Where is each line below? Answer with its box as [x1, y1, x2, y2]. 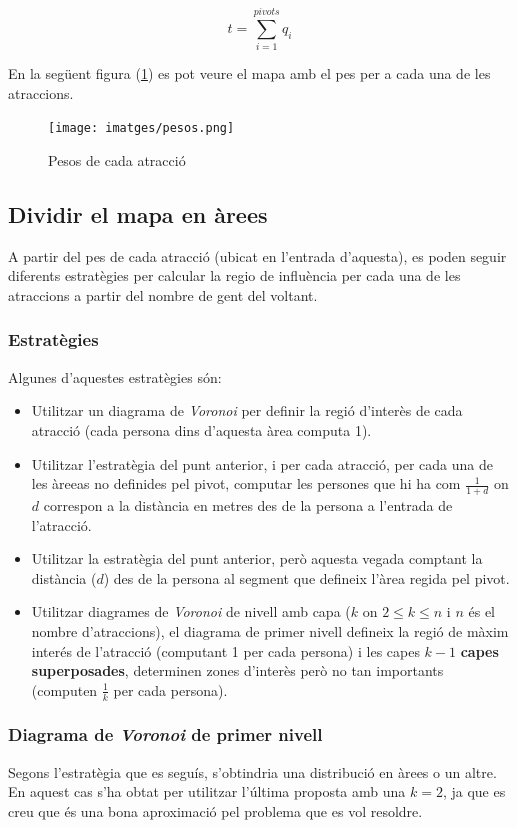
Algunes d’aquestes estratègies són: [8, 366, 222, 387]
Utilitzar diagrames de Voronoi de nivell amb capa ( [31, 601, 351, 622]
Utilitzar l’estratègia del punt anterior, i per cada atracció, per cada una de [31, 453, 493, 474]
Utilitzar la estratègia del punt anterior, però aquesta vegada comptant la [31, 548, 483, 569]
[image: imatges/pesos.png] [48, 121, 235, 136]
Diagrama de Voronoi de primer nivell [8, 722, 323, 747]
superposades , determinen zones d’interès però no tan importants [31, 660, 444, 681]
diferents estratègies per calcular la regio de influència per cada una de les [8, 265, 461, 286]
